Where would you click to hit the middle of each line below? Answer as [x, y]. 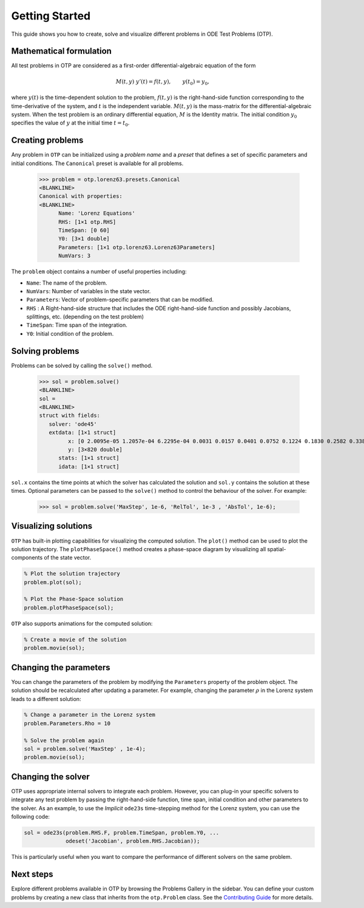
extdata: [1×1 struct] [83, 433]
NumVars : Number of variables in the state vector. [89, 291]
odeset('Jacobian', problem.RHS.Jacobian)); [133, 841]
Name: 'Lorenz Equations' [97, 213]
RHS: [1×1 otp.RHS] [87, 222]
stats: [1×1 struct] [89, 458]
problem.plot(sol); [53, 582]
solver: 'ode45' [73, 424]
